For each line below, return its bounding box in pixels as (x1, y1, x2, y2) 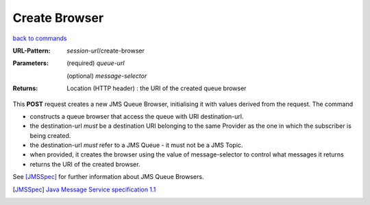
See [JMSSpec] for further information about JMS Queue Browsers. (12, 173, 204, 181)
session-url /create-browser (66, 46, 145, 55)
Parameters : (12, 59, 49, 68)
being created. (29, 131, 71, 139)
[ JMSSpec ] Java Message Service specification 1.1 (12, 185, 156, 193)
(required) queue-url (66, 59, 125, 68)
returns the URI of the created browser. (29, 160, 140, 168)
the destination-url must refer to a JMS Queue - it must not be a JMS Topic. (29, 141, 243, 150)
